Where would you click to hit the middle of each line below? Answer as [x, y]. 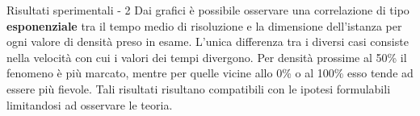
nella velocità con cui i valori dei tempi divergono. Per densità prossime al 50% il [207, 57]
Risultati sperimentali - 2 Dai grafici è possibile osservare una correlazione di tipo [208, 10]
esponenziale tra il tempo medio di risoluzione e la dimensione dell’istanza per [204, 25]
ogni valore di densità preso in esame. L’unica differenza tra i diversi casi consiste [208, 41]
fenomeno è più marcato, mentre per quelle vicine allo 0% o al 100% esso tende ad [210, 73]
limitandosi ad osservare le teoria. [90, 104]
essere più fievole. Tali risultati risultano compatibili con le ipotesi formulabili [199, 88]
